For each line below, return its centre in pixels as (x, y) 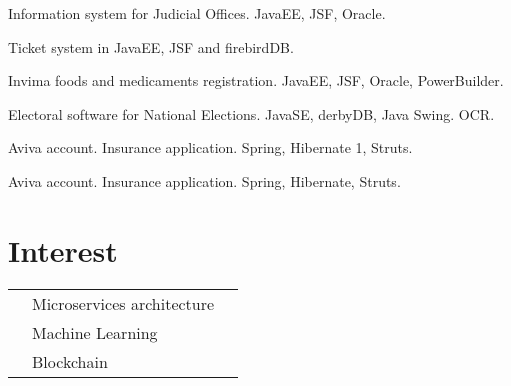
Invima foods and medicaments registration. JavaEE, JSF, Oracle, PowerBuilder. (256, 80)
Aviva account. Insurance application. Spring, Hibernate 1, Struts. (210, 147)
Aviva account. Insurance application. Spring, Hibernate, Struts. (204, 180)
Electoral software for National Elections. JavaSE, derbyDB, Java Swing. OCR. (251, 113)
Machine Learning (95, 332)
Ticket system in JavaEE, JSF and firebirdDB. (151, 46)
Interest (63, 249)
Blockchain (70, 361)
